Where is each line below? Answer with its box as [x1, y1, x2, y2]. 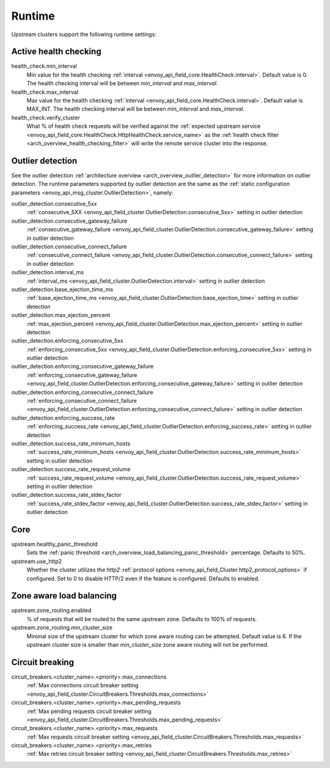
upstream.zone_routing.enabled [11, 606, 92, 614]
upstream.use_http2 [11, 557, 62, 565]
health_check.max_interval [11, 88, 79, 95]
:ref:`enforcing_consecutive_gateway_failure [26, 371, 137, 379]
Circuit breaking [11, 657, 75, 667]
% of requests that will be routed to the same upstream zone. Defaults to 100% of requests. [26, 615, 257, 622]
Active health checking [11, 47, 101, 57]
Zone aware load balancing [11, 591, 117, 601]
